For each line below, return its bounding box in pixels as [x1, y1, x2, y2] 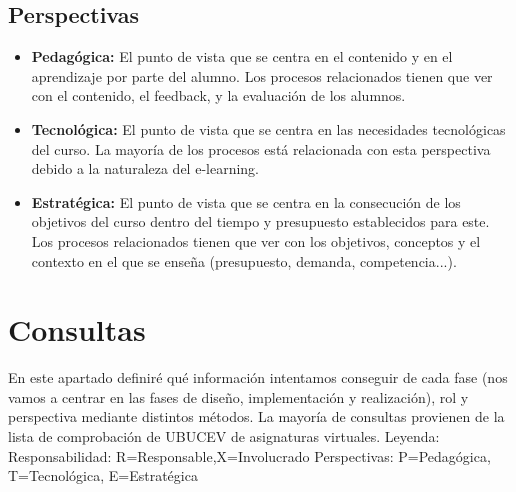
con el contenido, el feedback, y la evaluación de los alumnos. [31, 85, 406, 106]
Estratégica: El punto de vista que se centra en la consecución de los [31, 191, 461, 212]
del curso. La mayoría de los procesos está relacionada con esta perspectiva [31, 138, 491, 159]
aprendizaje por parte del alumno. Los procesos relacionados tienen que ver [31, 65, 493, 86]
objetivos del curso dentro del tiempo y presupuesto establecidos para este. [31, 211, 490, 232]
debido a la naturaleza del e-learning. [31, 158, 260, 179]
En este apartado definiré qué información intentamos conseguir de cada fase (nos [8, 367, 508, 388]
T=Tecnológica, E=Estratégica [8, 465, 198, 486]
